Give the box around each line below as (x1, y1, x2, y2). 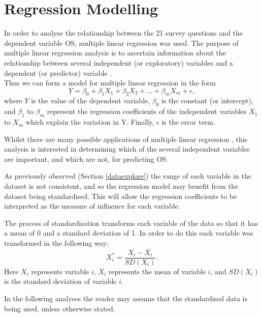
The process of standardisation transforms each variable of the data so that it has (4, 217, 258, 228)
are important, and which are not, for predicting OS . (4, 153, 169, 164)
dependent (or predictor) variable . (4, 67, 112, 78)
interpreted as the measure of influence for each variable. (4, 200, 180, 211)
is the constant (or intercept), (161, 95, 253, 106)
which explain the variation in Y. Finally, (25, 117, 154, 127)
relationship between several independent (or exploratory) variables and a (4, 57, 233, 68)
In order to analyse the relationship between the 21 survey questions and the (4, 27, 243, 38)
